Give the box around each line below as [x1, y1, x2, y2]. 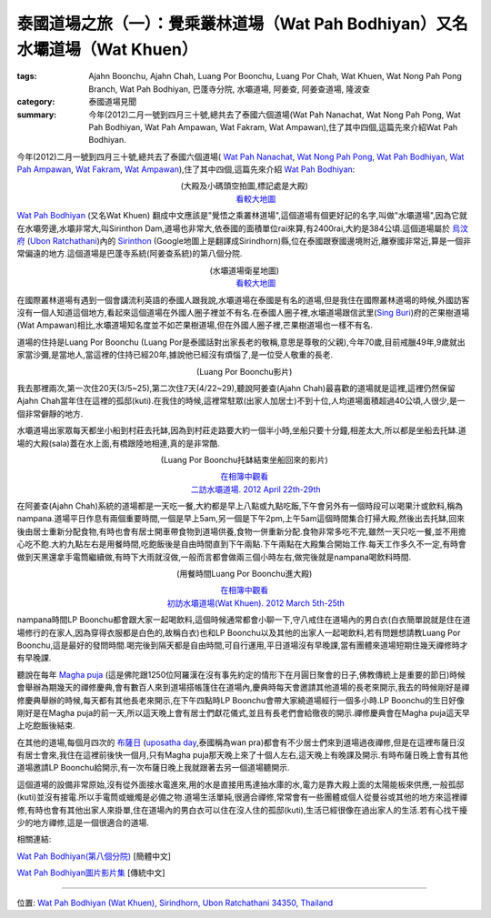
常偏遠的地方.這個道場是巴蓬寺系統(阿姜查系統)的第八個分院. [16, 248, 243, 259]
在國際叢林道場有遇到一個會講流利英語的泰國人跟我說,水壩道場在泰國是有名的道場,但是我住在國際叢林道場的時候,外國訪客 [16, 294, 470, 305]
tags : [16, 71, 37, 82]
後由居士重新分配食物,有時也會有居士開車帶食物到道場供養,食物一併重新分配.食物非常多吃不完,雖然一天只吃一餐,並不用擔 [16, 526, 467, 537]
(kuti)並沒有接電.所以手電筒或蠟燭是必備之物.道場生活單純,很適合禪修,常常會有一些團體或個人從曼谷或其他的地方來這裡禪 [16, 792, 468, 802]
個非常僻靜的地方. [16, 408, 84, 419]
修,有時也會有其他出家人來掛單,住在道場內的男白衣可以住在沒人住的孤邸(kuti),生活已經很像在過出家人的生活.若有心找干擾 [16, 804, 468, 815]
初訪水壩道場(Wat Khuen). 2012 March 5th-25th [166, 597, 346, 609]
